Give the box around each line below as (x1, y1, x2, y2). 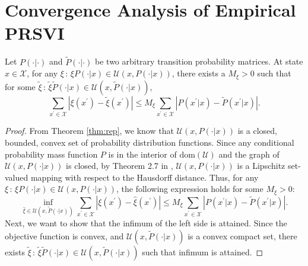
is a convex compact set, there (188, 229, 297, 242)
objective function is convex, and (5, 229, 124, 242)
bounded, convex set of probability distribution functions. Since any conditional (5, 136, 294, 149)
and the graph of (218, 148, 280, 160)
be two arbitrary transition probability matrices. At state (95, 55, 303, 68)
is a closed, (237, 124, 277, 137)
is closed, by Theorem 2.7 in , (66, 159, 173, 172)
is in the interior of (108, 148, 177, 160)
